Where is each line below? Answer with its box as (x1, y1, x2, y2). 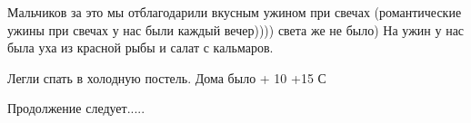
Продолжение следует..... (7, 99, 145, 118)
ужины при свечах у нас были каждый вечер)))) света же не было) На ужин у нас (7, 20, 465, 39)
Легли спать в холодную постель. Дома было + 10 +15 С (7, 68, 326, 87)
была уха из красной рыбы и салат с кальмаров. (7, 38, 274, 57)
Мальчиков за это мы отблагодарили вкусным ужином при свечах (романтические (7, 3, 462, 21)
